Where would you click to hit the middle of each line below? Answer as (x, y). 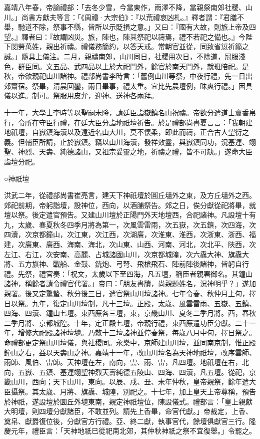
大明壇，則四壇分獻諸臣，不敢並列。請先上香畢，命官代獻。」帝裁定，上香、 (128, 411)
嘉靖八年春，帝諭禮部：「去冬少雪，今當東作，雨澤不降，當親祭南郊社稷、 (125, 7)
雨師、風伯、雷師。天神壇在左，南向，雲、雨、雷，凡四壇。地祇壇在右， (123, 362)
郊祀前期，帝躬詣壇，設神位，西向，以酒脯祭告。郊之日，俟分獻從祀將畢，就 (130, 205)
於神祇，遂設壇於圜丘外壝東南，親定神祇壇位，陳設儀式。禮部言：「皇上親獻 (128, 401)
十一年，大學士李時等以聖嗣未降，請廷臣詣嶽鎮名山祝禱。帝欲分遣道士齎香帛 (130, 112)
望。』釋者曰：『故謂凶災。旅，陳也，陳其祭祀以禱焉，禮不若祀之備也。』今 (125, 36)
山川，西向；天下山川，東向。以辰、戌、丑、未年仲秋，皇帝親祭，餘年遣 (130, 382)
